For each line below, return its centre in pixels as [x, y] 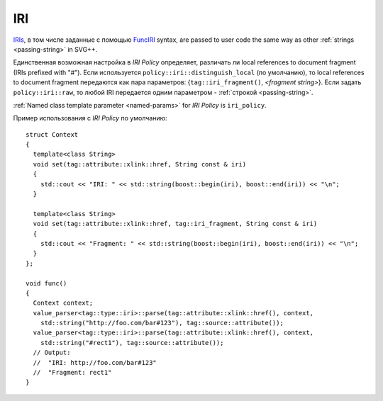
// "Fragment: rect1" [72, 373]
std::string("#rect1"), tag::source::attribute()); [132, 343]
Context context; [63, 303]
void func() [46, 283]
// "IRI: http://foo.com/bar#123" [95, 362]
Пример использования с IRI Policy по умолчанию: [90, 118]
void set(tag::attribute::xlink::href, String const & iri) [140, 164]
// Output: [52, 353]
